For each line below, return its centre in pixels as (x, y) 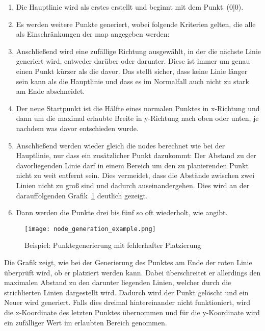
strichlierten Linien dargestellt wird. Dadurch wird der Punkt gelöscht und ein (126, 292)
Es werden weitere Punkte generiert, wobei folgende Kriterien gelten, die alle (136, 24)
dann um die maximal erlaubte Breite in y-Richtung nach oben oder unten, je (137, 118)
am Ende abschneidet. (50, 91)
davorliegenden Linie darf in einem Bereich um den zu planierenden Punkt (132, 165)
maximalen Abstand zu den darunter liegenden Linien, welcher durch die (118, 282)
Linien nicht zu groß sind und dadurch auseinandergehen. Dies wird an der (133, 185)
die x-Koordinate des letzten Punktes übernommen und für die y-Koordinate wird (132, 312)
